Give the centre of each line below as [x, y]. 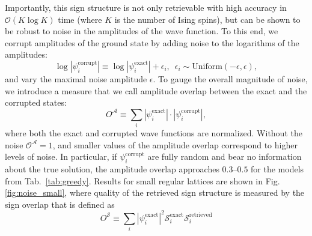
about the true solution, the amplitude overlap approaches [112, 169]
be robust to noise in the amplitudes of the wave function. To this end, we [142, 31]
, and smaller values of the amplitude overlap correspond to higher [175, 144]
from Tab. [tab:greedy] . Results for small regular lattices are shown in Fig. [142, 180]
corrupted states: [36, 102]
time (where [80, 19]
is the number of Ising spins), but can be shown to [207, 19]
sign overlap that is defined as [60, 204]
